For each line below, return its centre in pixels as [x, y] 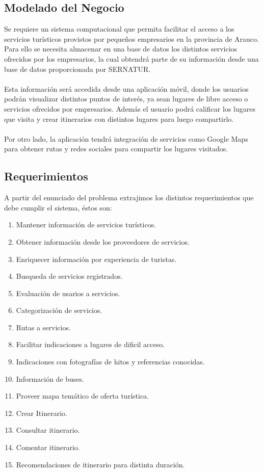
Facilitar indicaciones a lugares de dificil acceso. [90, 344]
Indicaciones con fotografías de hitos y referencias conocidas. [110, 362]
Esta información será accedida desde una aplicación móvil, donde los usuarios [126, 88]
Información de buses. [50, 378]
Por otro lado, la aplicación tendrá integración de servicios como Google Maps [126, 138]
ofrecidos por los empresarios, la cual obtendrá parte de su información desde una [131, 58]
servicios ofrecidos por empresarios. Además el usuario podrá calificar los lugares [130, 108]
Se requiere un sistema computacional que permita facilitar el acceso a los [119, 29]
